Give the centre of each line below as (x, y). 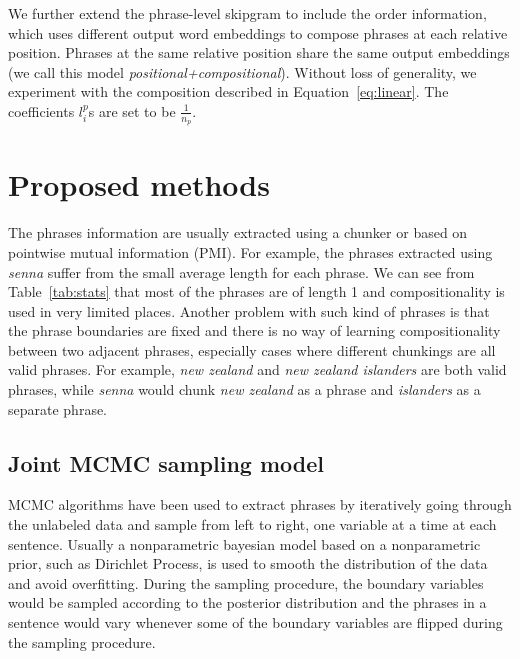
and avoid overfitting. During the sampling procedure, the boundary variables (246, 582)
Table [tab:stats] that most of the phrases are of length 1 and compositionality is (256, 291)
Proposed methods (139, 184)
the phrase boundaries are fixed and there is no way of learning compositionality (254, 330)
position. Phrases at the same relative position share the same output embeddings (259, 52)
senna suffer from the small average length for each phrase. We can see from (241, 271)
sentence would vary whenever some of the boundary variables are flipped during (255, 622)
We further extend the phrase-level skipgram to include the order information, (247, 13)
